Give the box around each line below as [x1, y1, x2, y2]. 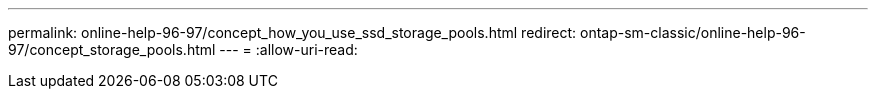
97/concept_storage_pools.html [8, 41, 216, 58]
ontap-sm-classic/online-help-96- [580, 24, 806, 41]
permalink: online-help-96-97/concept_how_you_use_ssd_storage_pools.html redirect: [8, 24, 577, 41]
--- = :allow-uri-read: [219, 41, 358, 58]
